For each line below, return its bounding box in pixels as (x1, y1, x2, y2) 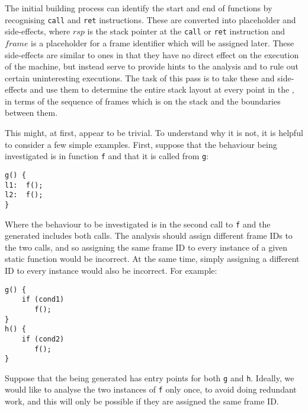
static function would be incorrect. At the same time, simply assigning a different (5, 252, 300, 265)
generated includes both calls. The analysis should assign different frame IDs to (5, 229, 293, 242)
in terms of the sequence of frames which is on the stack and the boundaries (5, 94, 281, 107)
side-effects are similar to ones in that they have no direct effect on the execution (5, 48, 299, 61)
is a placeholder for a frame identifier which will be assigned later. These (31, 36, 294, 49)
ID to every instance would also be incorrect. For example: (5, 264, 217, 276)
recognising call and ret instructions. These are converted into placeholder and (5, 13, 296, 26)
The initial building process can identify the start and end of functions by (5, 2, 272, 14)
